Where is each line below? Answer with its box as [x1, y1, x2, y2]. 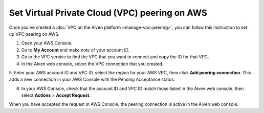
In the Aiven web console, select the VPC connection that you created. [21, 61, 164, 67]
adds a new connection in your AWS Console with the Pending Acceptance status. [9, 76, 176, 83]
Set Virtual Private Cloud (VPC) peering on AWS [9, 7, 207, 18]
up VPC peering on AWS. [9, 31, 60, 37]
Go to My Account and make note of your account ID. [21, 47, 130, 53]
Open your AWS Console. [21, 40, 73, 46]
